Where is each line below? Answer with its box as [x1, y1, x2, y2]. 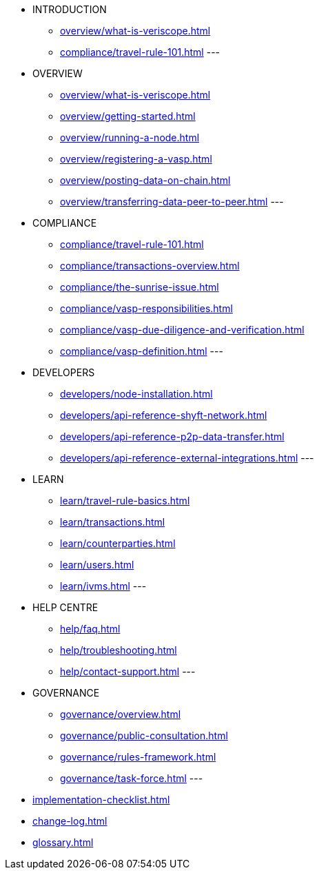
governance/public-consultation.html [60, 730, 228, 741]
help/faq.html [60, 623, 121, 635]
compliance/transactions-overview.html [60, 260, 240, 271]
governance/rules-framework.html [60, 751, 216, 763]
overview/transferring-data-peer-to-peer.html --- [60, 196, 284, 207]
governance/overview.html [60, 708, 181, 720]
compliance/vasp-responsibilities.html [60, 302, 233, 314]
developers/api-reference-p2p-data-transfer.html [60, 431, 285, 442]
